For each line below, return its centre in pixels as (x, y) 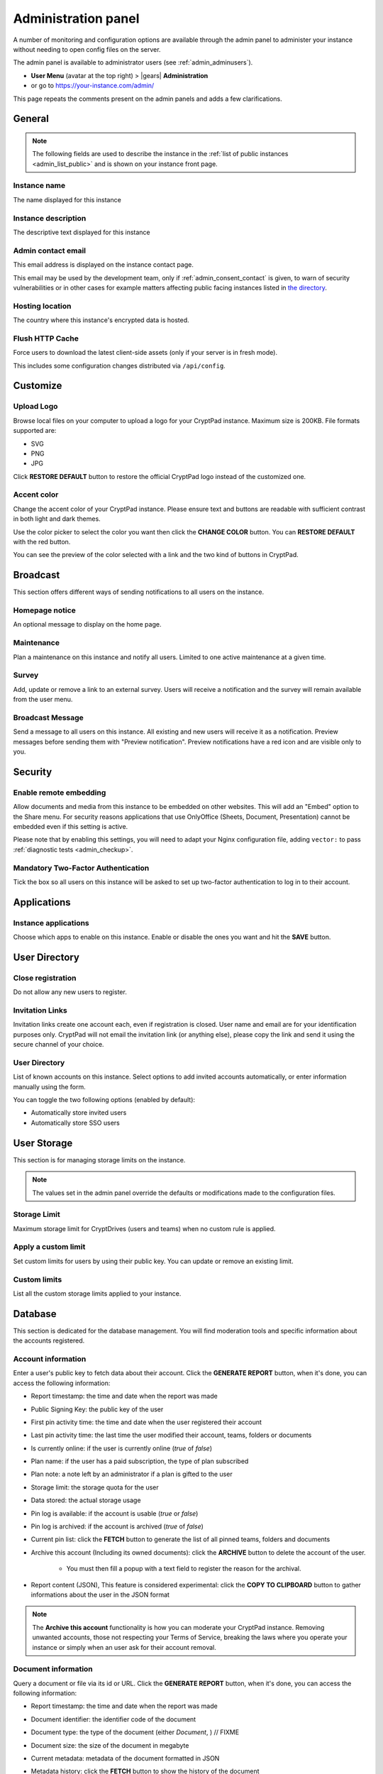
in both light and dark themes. (57, 519)
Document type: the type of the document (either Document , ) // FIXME (135, 1732)
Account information (50, 1359)
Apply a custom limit (49, 1247)
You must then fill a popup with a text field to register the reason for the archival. (184, 1569)
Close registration (45, 978)
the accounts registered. (49, 1340)
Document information (53, 1669)
